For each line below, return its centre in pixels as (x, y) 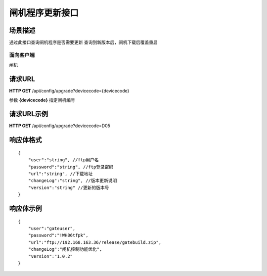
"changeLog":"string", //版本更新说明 (72, 181)
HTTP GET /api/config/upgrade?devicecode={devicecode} (69, 91)
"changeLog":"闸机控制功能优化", (65, 249)
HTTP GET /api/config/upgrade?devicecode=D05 (60, 126)
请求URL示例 (29, 114)
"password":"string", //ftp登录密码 (71, 167)
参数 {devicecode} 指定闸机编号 (42, 100)
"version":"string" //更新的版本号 (68, 187)
